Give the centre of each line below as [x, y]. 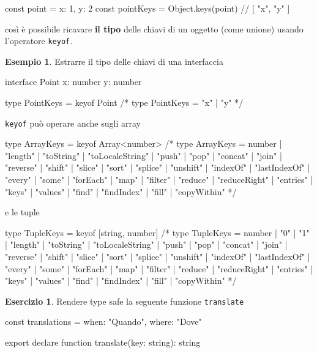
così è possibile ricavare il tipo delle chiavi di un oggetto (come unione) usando [154, 28]
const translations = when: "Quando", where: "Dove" [103, 321]
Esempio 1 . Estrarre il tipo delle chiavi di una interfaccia [114, 61]
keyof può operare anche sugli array [73, 123]
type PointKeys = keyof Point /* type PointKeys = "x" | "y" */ [124, 102]
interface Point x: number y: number [73, 82]
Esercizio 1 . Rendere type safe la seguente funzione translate [125, 301]
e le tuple [22, 212]
